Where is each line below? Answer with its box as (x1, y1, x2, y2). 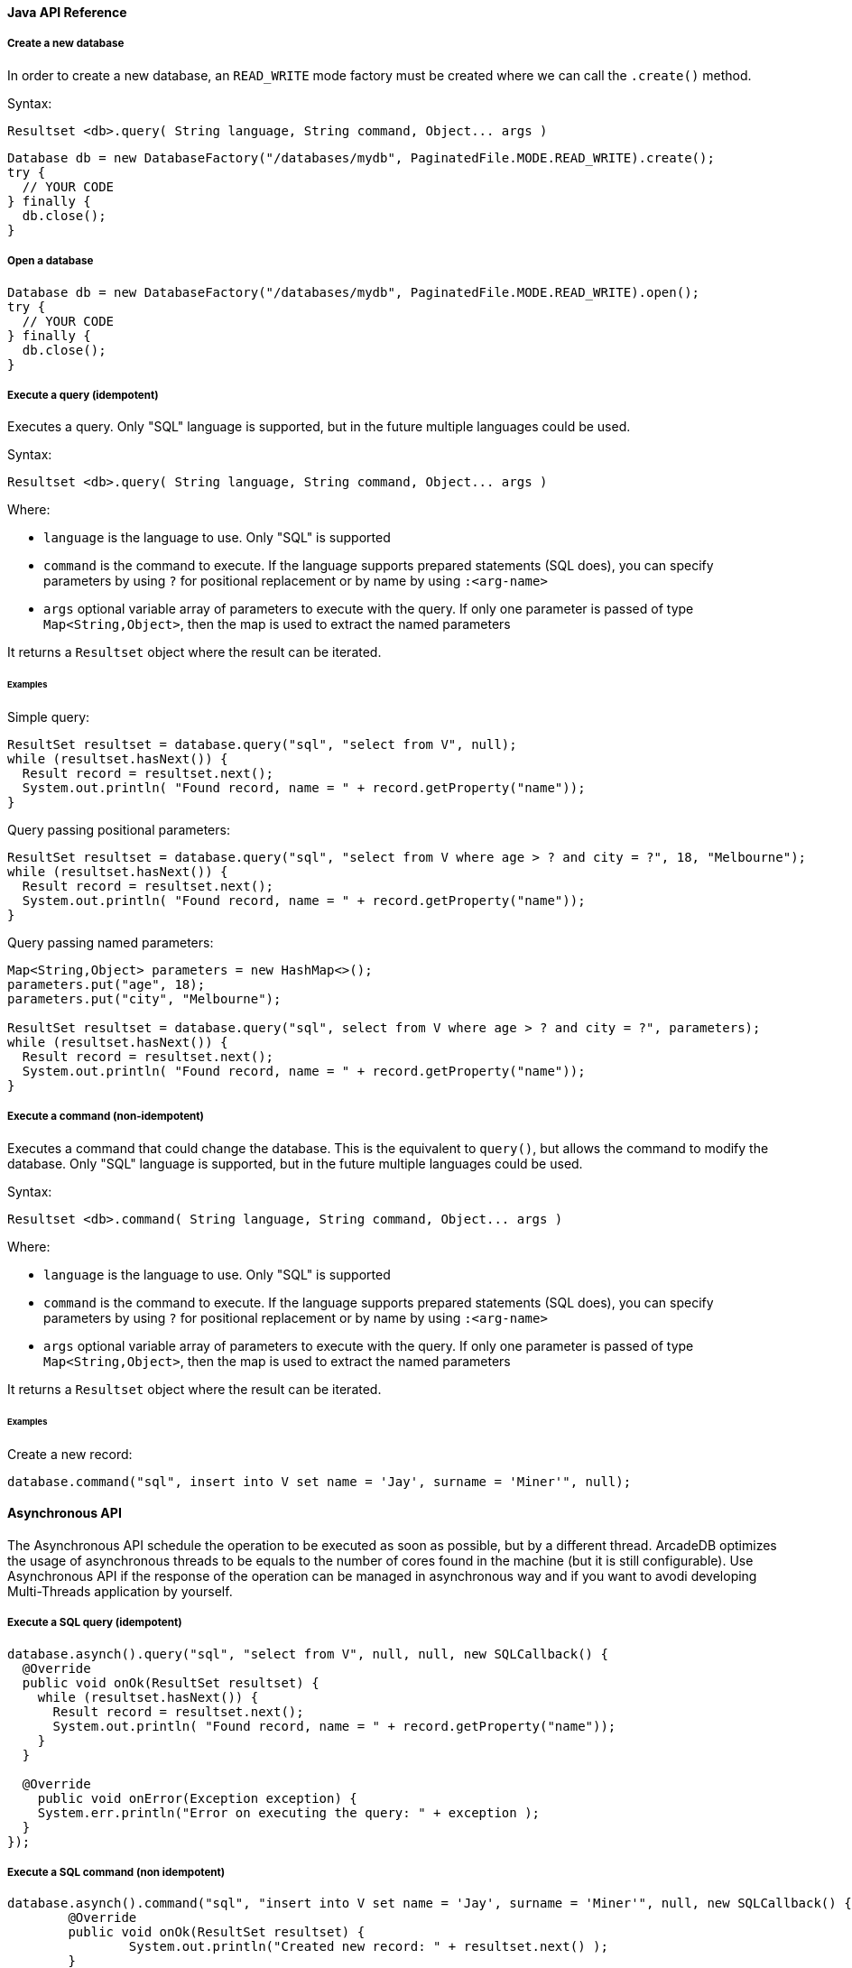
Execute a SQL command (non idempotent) (7, 1865, 226, 1879)
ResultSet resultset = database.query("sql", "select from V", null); (7, 737, 517, 753)
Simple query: (7, 709, 90, 725)
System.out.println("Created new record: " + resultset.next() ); (128, 1939, 608, 1954)
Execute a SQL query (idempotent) (7, 1616, 182, 1630)
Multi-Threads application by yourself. (7, 1583, 233, 1599)
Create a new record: (7, 1446, 133, 1462)
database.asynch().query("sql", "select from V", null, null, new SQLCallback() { (7, 1646, 608, 1661)
